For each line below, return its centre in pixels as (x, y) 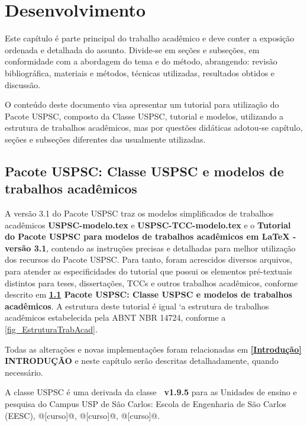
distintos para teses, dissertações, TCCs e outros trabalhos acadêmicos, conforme (151, 283)
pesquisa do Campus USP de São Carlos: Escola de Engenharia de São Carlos (146, 403)
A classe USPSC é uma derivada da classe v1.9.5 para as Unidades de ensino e (151, 392)
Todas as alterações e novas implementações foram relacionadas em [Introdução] (153, 349)
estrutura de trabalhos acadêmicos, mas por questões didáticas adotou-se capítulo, (154, 128)
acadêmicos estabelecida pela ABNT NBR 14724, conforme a (115, 317)
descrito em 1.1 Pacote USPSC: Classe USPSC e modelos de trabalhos (148, 294)
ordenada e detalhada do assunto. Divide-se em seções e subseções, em (132, 49)
